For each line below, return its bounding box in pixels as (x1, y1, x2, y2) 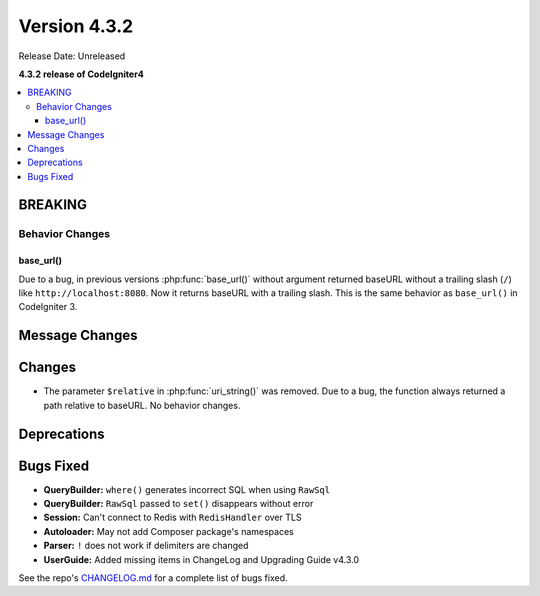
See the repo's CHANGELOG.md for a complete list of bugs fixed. (18, 572, 289, 584)
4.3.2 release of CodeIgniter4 (18, 68, 144, 80)
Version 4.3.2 (18, 15, 134, 37)
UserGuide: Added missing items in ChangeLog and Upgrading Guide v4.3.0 (43, 553, 360, 565)
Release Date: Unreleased (18, 50, 126, 62)
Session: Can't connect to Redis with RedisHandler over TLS (43, 511, 302, 524)
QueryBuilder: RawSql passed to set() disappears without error (43, 498, 314, 510)
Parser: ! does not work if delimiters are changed (43, 540, 249, 552)
